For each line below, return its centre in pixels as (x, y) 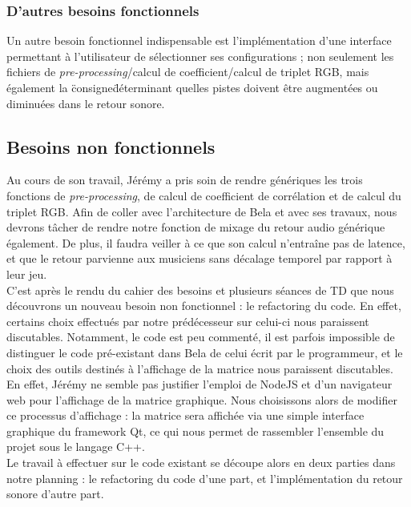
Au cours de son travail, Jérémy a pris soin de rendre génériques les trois (185, 180)
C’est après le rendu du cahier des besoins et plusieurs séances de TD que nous (200, 290)
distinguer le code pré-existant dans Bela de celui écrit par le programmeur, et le (205, 352)
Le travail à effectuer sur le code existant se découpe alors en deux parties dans (201, 463)
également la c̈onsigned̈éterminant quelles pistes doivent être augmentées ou (192, 87)
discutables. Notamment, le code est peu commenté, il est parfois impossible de (201, 337)
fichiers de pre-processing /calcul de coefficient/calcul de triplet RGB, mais (188, 72)
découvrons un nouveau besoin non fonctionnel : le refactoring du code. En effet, (204, 306)
